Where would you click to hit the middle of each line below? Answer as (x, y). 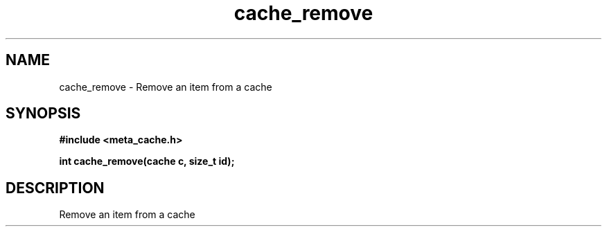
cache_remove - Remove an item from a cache (166, 87)
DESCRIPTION (55, 188)
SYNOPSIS (43, 114)
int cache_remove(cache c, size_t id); (147, 161)
